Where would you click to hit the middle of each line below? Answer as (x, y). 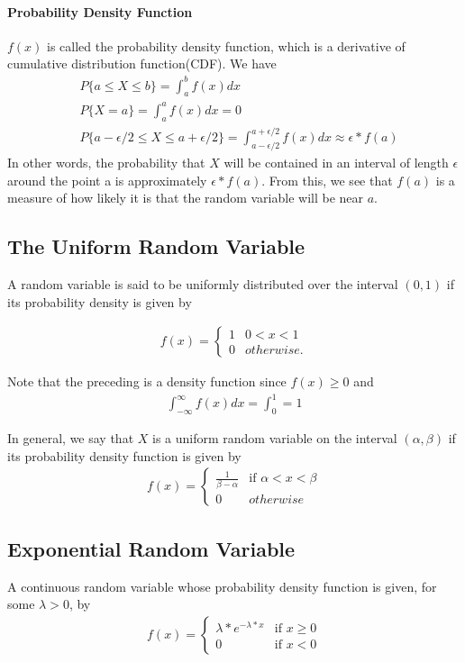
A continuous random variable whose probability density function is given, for (222, 586)
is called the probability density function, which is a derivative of (226, 45)
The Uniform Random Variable (156, 246)
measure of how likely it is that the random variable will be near (186, 198)
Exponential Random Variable (151, 548)
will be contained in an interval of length (336, 162)
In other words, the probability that (106, 162)
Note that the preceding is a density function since (147, 381)
